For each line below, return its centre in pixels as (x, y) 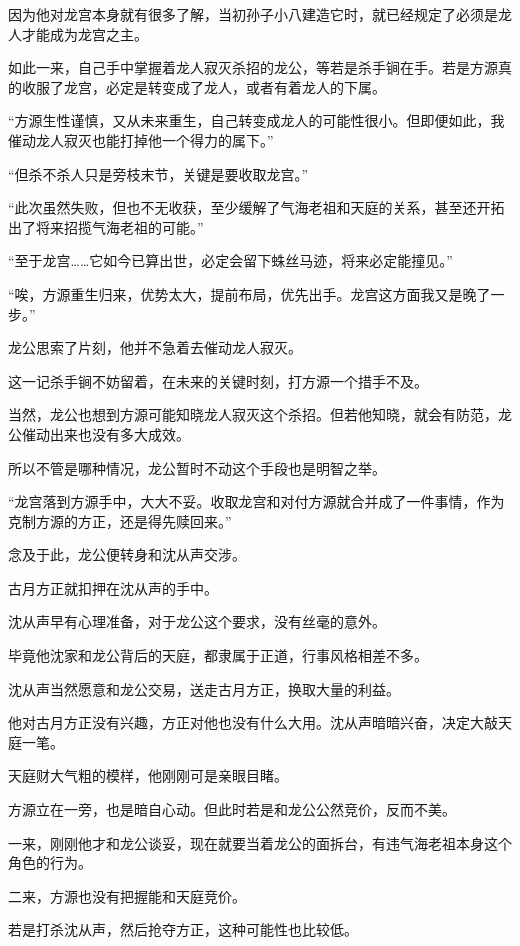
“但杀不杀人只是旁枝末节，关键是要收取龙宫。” (158, 173)
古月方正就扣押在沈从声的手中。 (113, 587)
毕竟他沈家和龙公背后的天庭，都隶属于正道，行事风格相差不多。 (218, 655)
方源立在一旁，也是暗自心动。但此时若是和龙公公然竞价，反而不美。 (232, 809)
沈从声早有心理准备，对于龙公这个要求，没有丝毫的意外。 (197, 621)
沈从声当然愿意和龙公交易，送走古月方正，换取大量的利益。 (204, 688)
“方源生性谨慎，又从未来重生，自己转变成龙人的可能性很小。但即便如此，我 (256, 120)
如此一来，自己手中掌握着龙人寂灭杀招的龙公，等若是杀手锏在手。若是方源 (253, 67)
